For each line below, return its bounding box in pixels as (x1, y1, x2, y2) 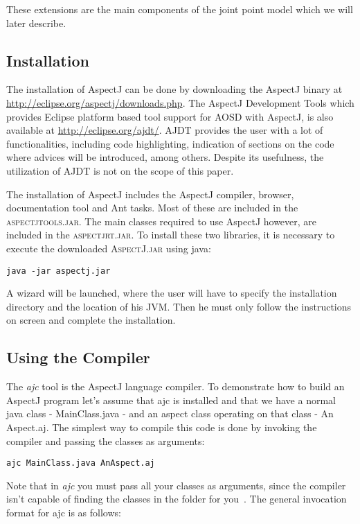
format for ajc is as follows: (6, 505, 121, 519)
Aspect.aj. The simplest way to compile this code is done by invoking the (6, 419, 317, 434)
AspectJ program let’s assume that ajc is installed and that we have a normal (6, 392, 336, 407)
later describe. (6, 15, 66, 30)
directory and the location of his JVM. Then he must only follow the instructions (6, 299, 352, 313)
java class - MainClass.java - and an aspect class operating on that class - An (6, 406, 334, 421)
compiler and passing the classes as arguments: (6, 433, 205, 448)
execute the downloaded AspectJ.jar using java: (6, 241, 211, 255)
